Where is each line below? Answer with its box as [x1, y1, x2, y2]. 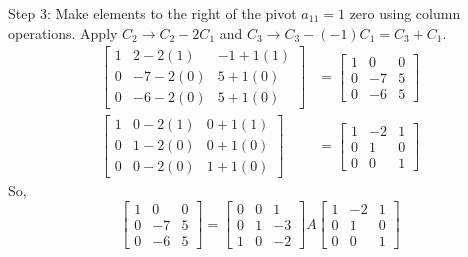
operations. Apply [8, 22, 118, 43]
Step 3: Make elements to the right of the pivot [8, 3, 297, 23]
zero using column [349, 3, 461, 23]
